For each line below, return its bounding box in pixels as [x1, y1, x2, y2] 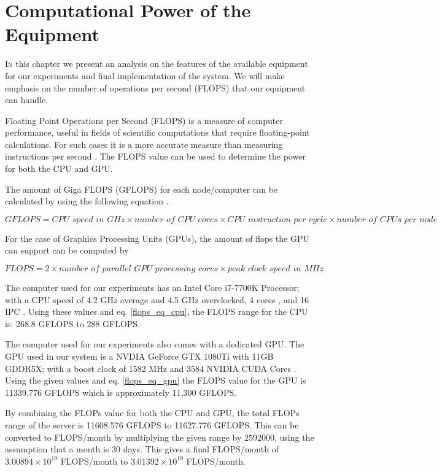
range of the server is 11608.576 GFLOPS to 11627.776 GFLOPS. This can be [5, 418, 299, 431]
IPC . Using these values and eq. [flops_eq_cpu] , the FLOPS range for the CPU [5, 305, 308, 318]
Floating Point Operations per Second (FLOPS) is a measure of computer [5, 114, 283, 126]
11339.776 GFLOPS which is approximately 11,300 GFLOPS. [5, 385, 237, 398]
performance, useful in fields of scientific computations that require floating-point [5, 126, 310, 139]
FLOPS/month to [60, 454, 128, 467]
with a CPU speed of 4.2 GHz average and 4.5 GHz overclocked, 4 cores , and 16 [5, 293, 309, 306]
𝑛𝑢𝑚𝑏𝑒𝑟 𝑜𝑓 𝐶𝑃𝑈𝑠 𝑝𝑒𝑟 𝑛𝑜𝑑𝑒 [336, 215, 438, 224]
